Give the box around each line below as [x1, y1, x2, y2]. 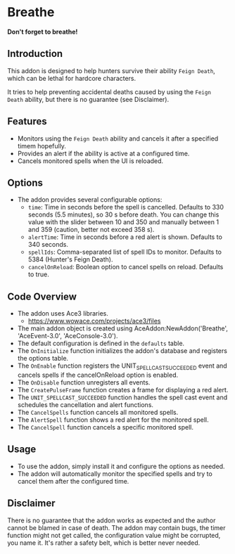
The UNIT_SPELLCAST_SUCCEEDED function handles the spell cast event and [17, 393, 227, 401]
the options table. [17, 354, 69, 363]
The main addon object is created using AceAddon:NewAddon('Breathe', [17, 324, 229, 333]
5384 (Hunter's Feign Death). [27, 255, 113, 264]
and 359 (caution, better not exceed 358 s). [27, 226, 155, 234]
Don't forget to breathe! [7, 27, 78, 36]
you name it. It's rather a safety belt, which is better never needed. [7, 539, 201, 547]
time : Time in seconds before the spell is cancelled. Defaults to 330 [27, 203, 224, 212]
